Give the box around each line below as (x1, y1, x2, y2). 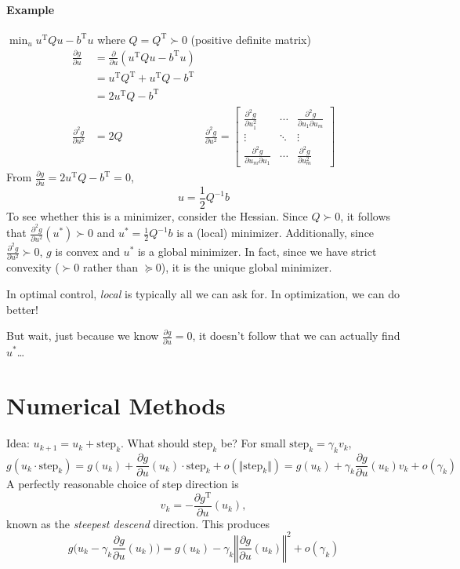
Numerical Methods (6, 389, 226, 421)
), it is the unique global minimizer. (161, 259, 332, 275)
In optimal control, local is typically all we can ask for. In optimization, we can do (6, 286, 400, 302)
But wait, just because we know (6, 327, 159, 344)
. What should (121, 435, 190, 451)
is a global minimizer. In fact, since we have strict (137, 243, 377, 260)
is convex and (55, 243, 120, 260)
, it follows (340, 207, 391, 224)
